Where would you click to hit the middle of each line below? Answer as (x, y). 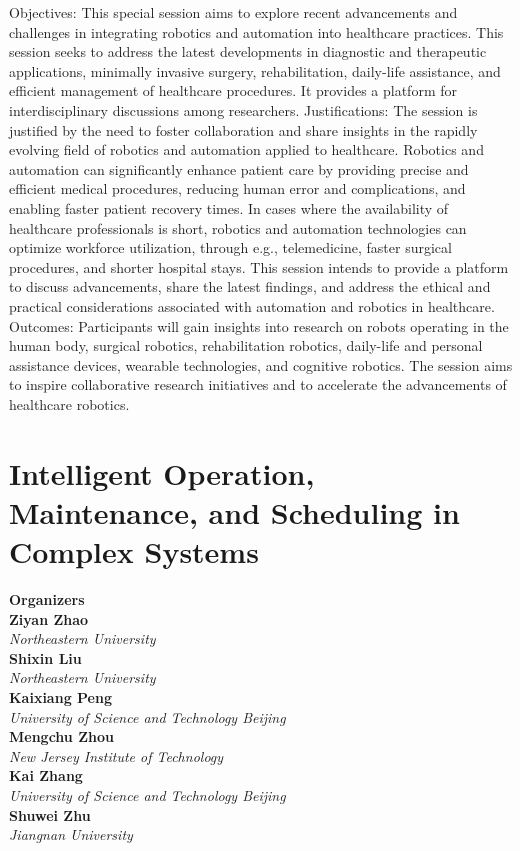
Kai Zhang (46, 775)
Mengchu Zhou (61, 736)
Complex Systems (134, 551)
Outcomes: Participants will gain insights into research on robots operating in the (259, 325)
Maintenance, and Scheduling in (234, 511)
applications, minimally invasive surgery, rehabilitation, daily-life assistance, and (255, 70)
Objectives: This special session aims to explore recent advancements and (233, 12)
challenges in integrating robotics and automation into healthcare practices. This (256, 31)
